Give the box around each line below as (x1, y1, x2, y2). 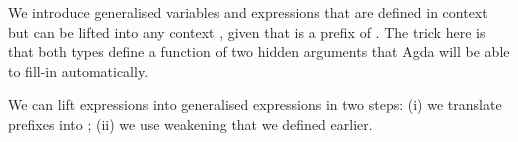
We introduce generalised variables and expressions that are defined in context (8, 2, 488, 22)
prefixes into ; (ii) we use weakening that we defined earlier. (8, 113, 373, 134)
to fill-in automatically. (8, 60, 149, 81)
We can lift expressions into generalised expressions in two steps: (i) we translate (8, 94, 502, 115)
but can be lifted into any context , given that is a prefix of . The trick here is (8, 21, 486, 42)
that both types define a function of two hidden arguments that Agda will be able (8, 41, 510, 62)
